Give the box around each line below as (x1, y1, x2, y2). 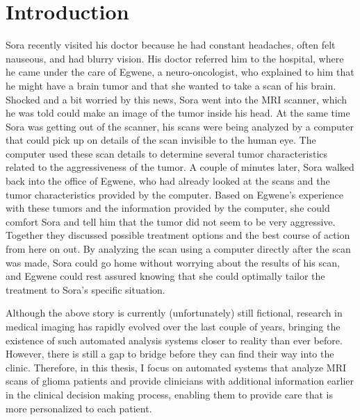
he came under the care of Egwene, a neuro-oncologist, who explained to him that (6, 65, 354, 79)
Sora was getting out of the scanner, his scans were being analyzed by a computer (6, 119, 354, 133)
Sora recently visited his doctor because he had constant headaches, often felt (6, 37, 336, 52)
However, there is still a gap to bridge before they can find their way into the (6, 346, 334, 361)
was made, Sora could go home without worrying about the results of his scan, (6, 255, 340, 269)
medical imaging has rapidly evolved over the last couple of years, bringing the (6, 319, 341, 333)
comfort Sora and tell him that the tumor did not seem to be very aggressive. (6, 214, 336, 228)
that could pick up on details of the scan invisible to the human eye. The (6, 133, 316, 147)
